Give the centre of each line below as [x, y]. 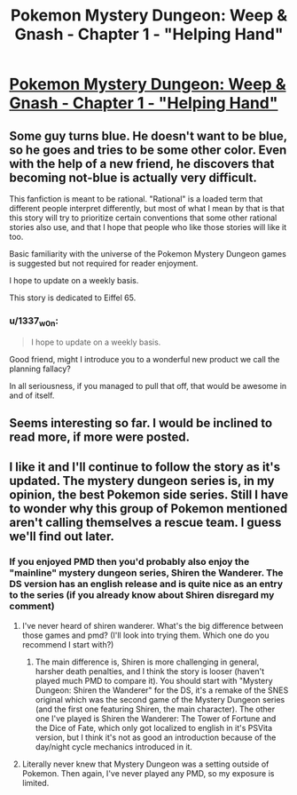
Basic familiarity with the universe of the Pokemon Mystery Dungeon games [148, 254]
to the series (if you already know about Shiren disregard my [142, 595]
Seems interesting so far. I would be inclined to [141, 423]
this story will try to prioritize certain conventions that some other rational [143, 218]
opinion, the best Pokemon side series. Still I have [149, 495]
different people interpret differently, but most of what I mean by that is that [147, 208]
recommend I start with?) [68, 644]
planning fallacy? [40, 369]
